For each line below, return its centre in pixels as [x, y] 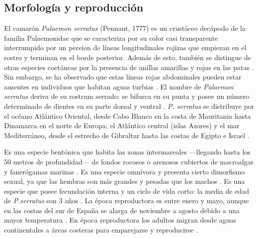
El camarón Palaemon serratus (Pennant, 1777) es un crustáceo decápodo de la [125, 28]
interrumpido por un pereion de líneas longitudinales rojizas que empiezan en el [125, 47]
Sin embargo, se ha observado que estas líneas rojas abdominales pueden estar [123, 77]
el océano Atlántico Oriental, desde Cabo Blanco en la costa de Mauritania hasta [128, 116]
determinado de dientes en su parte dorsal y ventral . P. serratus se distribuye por [129, 106]
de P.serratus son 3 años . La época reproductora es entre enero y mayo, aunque [127, 200]
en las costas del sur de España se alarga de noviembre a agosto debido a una [122, 210]
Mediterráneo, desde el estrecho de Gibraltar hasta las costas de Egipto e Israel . [127, 135]
